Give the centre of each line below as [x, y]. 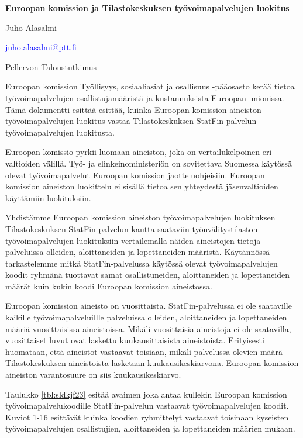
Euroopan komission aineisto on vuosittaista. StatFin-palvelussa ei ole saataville [149, 306]
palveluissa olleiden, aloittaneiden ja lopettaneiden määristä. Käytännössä [138, 252]
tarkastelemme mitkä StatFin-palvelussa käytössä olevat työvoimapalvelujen [142, 263]
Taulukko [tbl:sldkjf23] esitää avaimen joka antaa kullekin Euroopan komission [146, 394]
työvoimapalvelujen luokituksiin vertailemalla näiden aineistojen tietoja [133, 240]
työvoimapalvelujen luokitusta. [60, 132]
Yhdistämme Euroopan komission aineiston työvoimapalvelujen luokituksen [140, 217]
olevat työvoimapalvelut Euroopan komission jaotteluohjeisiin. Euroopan [135, 175]
